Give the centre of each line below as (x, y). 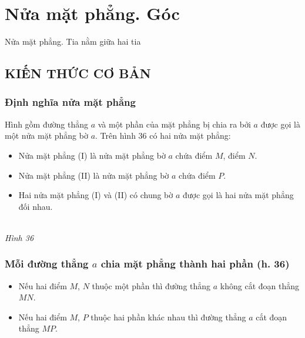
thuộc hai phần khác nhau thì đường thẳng (168, 317)
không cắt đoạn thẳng (259, 285)
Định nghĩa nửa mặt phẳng (70, 102)
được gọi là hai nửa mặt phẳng (238, 195)
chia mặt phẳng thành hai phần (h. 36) (195, 264)
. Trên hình (115, 135)
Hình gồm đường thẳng (46, 124)
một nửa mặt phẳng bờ (46, 135)
